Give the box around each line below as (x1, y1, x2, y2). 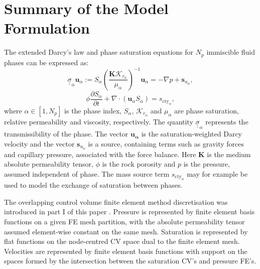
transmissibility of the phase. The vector (4, 128, 128, 139)
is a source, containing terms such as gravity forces (88, 138, 244, 149)
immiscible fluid (206, 47, 255, 57)
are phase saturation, (174, 105, 239, 115)
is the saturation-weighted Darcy (141, 128, 242, 139)
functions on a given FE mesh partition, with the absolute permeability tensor (4, 216, 245, 226)
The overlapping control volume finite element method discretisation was (4, 196, 228, 207)
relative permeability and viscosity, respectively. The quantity (4, 116, 193, 126)
